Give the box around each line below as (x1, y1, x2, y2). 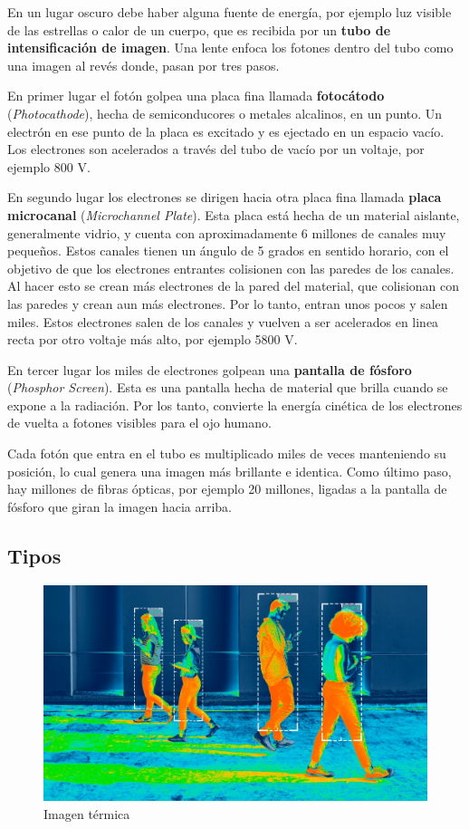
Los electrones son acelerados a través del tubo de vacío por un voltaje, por (7, 140, 425, 159)
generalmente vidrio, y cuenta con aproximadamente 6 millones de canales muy (7, 223, 446, 242)
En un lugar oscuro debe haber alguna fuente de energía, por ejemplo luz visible (7, 3, 452, 21)
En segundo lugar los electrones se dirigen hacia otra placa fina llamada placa (7, 188, 442, 207)
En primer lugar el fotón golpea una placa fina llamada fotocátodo (7, 86, 385, 105)
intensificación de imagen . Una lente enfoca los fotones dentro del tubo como (7, 38, 454, 57)
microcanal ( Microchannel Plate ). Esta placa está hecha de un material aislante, (7, 205, 460, 224)
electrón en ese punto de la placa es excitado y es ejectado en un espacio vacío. (7, 121, 445, 140)
